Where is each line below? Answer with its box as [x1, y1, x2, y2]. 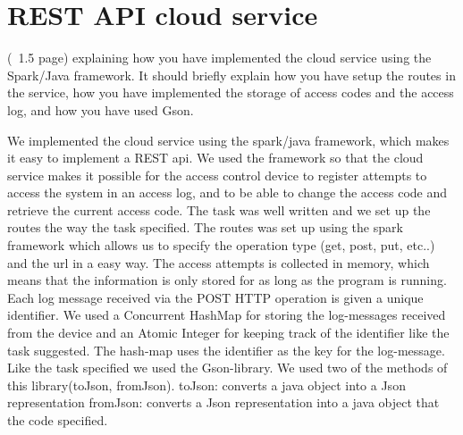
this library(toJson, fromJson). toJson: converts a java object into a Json [7, 375, 406, 394]
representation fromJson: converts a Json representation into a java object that [7, 393, 440, 412]
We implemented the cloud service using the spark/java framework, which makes [7, 130, 450, 149]
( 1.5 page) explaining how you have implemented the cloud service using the [7, 48, 432, 67]
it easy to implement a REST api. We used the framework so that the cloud [7, 148, 424, 167]
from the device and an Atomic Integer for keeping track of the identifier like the [7, 323, 450, 342]
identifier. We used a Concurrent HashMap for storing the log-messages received [7, 305, 446, 324]
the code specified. [7, 411, 108, 429]
